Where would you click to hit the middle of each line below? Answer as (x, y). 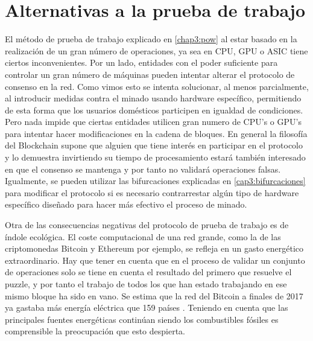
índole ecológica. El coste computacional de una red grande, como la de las (143, 236)
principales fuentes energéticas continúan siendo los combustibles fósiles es (142, 319)
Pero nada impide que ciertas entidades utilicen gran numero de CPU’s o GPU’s (153, 122)
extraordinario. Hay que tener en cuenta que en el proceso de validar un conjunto (155, 260)
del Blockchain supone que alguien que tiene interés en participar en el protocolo (154, 145)
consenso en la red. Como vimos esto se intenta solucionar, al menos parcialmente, (157, 86)
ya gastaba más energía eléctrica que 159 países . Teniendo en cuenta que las (147, 308)
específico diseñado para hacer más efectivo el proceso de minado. (126, 204)
